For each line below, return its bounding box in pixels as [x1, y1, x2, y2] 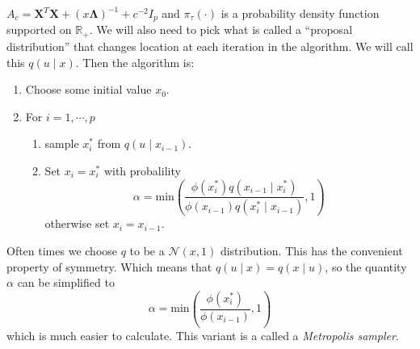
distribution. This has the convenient [220, 242, 403, 259]
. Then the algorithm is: [75, 53, 195, 70]
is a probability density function [220, 5, 380, 21]
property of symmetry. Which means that [6, 258, 212, 275]
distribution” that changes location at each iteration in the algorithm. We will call [6, 37, 414, 54]
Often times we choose [6, 242, 118, 259]
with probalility [103, 162, 181, 179]
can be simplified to [17, 274, 115, 291]
